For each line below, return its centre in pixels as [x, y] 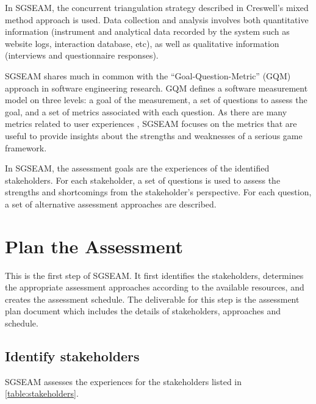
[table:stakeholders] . [42, 393]
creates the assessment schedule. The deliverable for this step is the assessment [152, 299]
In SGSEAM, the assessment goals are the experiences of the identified [137, 168]
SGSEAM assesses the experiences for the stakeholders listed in [124, 381]
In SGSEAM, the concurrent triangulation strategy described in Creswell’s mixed [157, 7]
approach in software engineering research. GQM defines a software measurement [156, 88]
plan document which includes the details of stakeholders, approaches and [143, 311]
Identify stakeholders [72, 355]
